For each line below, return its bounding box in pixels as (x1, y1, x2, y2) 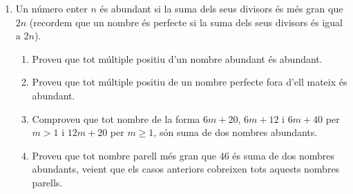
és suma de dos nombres (232, 148, 335, 162)
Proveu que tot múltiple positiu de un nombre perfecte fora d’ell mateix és (32, 75, 347, 89)
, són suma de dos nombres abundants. (153, 125, 318, 139)
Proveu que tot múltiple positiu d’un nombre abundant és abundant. (32, 51, 323, 66)
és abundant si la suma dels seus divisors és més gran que (99, 1, 343, 15)
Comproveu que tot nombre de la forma (32, 111, 200, 126)
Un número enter (15, 1, 88, 15)
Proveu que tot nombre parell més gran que (32, 148, 217, 162)
